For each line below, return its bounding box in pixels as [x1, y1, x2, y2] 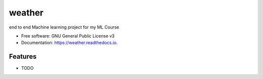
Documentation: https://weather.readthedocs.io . [21, 40, 118, 46]
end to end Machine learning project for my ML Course [9, 24, 119, 30]
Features [9, 52, 37, 61]
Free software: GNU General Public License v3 [21, 33, 115, 39]
